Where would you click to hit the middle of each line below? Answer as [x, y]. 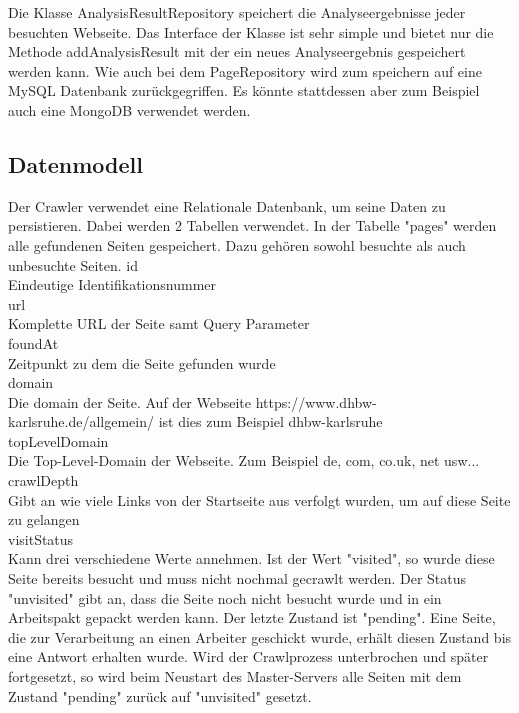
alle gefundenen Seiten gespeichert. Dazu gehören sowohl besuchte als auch [237, 244]
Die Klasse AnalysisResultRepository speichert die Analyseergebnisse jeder [237, 12]
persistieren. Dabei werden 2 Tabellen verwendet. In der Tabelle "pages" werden [252, 225]
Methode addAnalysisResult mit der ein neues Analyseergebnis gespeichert [237, 51]
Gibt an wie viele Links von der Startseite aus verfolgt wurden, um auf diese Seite [259, 499]
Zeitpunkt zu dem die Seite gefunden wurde [142, 362]
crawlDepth [43, 480]
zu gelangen [44, 519]
